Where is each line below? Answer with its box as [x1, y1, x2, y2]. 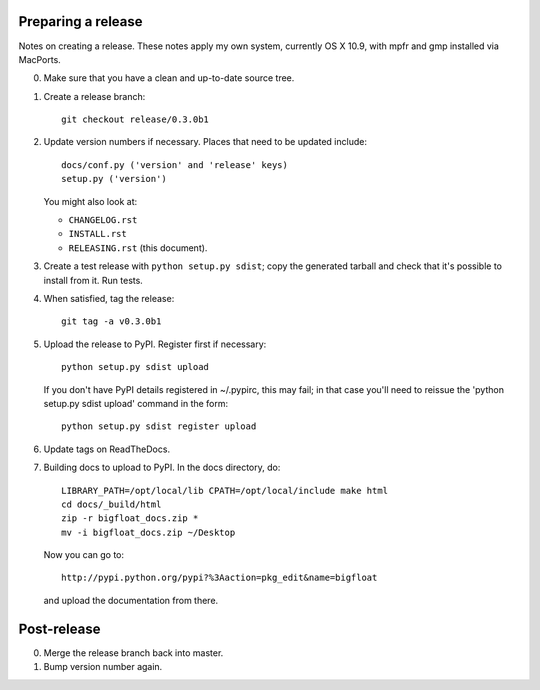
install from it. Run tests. [43, 274, 144, 286]
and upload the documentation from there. [43, 594, 219, 606]
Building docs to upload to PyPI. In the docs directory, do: [43, 461, 281, 474]
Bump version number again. [43, 661, 163, 673]
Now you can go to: [43, 549, 125, 561]
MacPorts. [18, 53, 62, 65]
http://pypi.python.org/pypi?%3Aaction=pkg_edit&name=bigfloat [61, 572, 378, 584]
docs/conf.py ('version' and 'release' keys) [61, 159, 289, 170]
